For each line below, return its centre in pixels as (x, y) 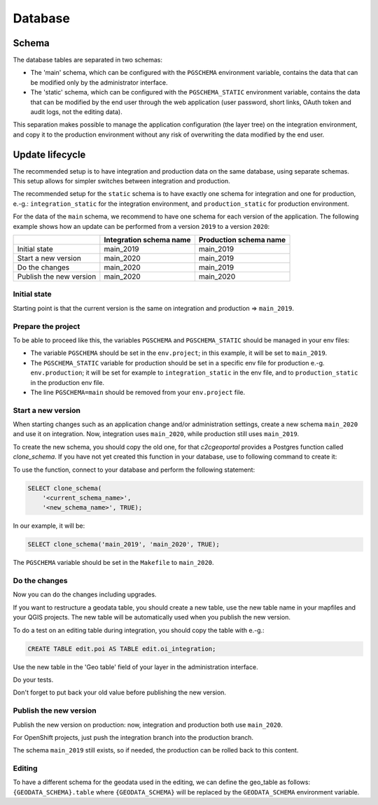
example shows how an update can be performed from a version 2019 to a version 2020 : (141, 226)
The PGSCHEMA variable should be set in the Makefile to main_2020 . (113, 563)
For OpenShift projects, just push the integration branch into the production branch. (133, 737)
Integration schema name (147, 240)
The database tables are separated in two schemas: (88, 60)
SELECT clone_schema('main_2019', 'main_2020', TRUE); (124, 545)
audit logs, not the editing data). (76, 112)
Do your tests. (33, 680)
